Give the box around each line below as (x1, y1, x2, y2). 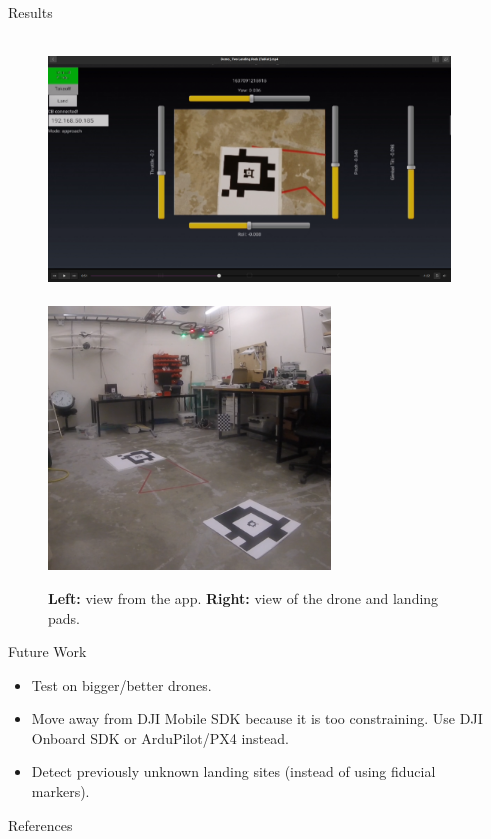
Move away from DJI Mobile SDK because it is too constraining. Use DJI (31, 708, 483, 729)
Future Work (8, 641, 87, 662)
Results (8, 2, 53, 22)
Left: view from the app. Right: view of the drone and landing (48, 587, 439, 608)
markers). (31, 781, 90, 802)
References (8, 814, 73, 835)
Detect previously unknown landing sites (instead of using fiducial (31, 761, 436, 782)
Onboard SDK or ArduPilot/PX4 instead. (31, 727, 289, 748)
